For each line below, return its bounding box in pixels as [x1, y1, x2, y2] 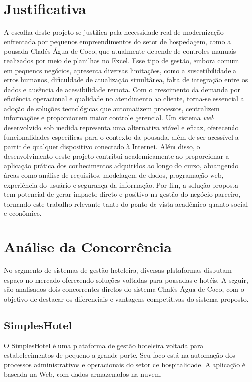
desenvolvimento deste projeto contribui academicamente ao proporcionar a [4, 151, 229, 161]
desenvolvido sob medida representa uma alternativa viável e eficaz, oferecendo [4, 122, 239, 133]
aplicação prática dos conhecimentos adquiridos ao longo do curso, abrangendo [4, 160, 239, 171]
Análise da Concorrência [4, 237, 172, 257]
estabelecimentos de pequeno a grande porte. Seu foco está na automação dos [4, 350, 235, 360]
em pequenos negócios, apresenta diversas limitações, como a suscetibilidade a [4, 65, 237, 75]
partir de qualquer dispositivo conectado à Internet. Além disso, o [4, 141, 200, 152]
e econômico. [4, 208, 42, 218]
